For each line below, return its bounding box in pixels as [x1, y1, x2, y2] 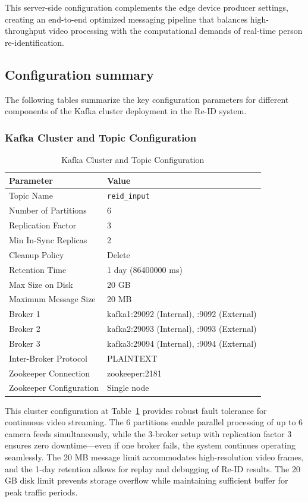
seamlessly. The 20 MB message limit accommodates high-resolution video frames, [5, 450, 304, 463]
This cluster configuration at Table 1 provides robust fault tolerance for [5, 404, 267, 416]
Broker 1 [9, 308, 40, 320]
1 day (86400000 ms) [107, 263, 183, 275]
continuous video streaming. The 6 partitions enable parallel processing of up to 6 [5, 416, 303, 428]
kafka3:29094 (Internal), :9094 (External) [107, 337, 257, 349]
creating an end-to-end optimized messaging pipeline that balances [5, 12, 248, 25]
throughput [5, 24, 46, 37]
